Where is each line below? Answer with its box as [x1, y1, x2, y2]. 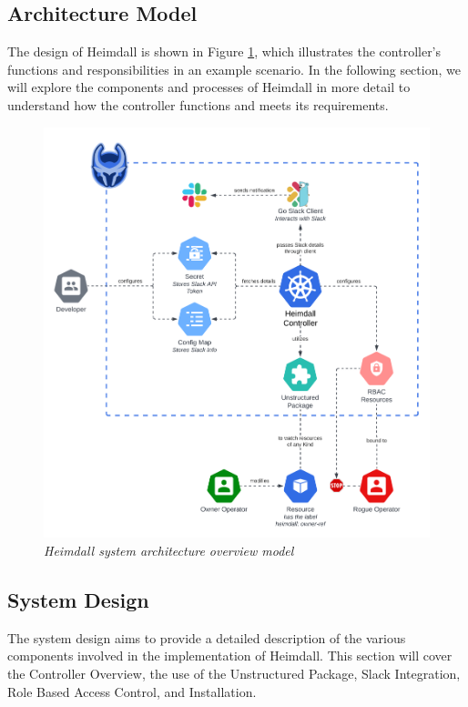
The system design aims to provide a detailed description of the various [7, 628, 406, 647]
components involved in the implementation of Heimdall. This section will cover [7, 646, 453, 665]
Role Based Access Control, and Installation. [7, 681, 257, 701]
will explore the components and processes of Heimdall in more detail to [7, 77, 411, 97]
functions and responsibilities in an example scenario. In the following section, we [7, 59, 461, 78]
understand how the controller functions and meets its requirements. [7, 95, 389, 114]
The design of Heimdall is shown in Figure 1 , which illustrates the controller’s [7, 42, 442, 61]
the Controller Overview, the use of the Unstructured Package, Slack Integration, [7, 664, 461, 682]
